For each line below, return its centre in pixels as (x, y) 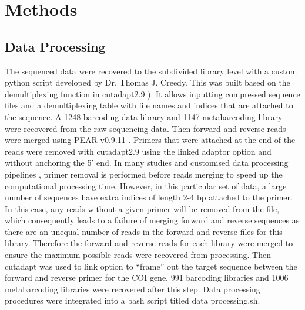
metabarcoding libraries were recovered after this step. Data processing (133, 289)
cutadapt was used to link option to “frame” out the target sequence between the (151, 266)
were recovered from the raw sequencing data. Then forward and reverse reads (145, 128)
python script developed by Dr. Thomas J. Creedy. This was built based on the (148, 82)
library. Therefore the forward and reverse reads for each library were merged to (149, 243)
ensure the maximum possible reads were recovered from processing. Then (138, 255)
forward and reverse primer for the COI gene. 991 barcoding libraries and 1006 (147, 277)
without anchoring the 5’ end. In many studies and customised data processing (147, 163)
